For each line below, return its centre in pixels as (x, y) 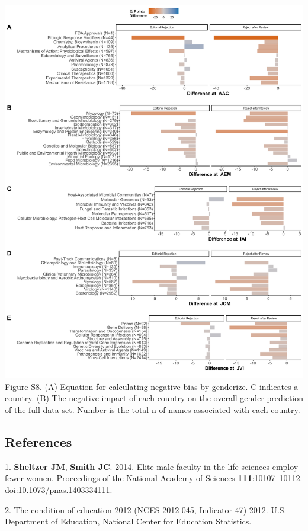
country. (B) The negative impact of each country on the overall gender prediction (154, 398)
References (38, 441)
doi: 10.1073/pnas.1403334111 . (59, 489)
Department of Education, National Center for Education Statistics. (128, 521)
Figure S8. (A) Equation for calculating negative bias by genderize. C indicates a (152, 386)
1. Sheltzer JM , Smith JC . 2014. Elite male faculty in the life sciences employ (152, 466)
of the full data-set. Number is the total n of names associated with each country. (153, 409)
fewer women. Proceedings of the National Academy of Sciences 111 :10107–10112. (154, 478)
